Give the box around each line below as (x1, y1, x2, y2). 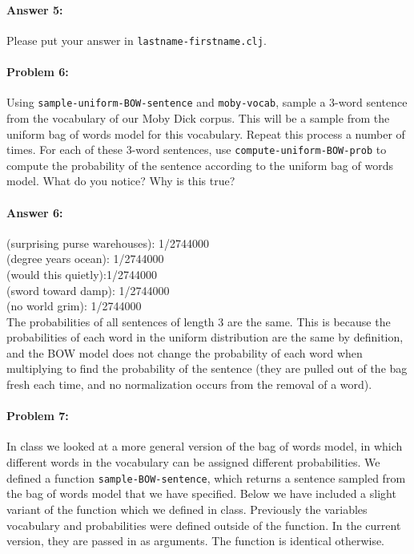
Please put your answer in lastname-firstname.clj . (6, 31, 267, 48)
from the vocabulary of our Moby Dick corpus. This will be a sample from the (6, 109, 390, 126)
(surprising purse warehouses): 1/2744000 (6, 234, 209, 251)
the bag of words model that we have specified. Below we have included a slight (6, 485, 396, 502)
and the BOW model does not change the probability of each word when (6, 344, 363, 361)
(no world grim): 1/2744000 (6, 297, 142, 314)
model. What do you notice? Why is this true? (6, 172, 235, 189)
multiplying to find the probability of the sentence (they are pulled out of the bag (6, 360, 408, 377)
